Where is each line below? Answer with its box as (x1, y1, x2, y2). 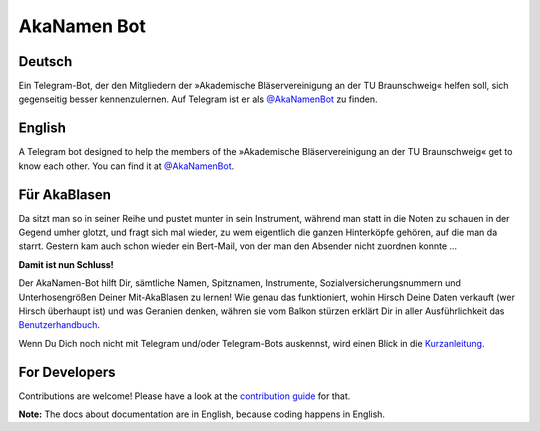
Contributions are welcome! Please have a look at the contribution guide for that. (18, 390, 351, 402)
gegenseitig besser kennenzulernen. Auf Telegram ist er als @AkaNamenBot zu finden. (18, 93, 378, 105)
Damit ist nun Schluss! (18, 258, 114, 270)
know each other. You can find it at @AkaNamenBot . (18, 160, 235, 172)
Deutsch (18, 53, 73, 70)
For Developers (18, 363, 116, 380)
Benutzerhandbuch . (18, 319, 100, 331)
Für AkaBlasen (18, 186, 112, 203)
